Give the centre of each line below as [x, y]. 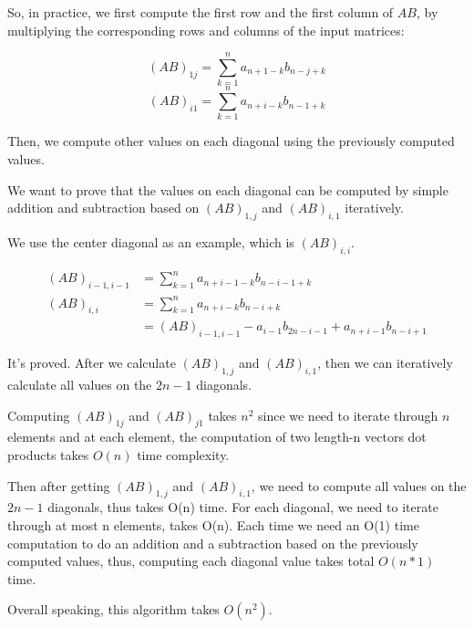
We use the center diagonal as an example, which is [151, 242]
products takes [48, 455]
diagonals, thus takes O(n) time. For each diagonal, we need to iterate [243, 507]
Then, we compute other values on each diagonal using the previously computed [231, 141]
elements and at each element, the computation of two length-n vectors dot [217, 437]
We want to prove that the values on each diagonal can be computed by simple [228, 189]
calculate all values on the [80, 385]
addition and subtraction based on [103, 208]
